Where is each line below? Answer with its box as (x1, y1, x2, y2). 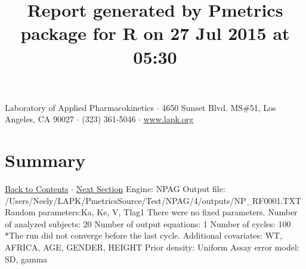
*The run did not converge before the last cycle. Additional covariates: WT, (5, 229, 283, 242)
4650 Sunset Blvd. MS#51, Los (162, 101, 276, 113)
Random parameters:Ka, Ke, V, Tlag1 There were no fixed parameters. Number (5, 206, 298, 218)
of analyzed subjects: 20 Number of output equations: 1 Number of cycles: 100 (5, 217, 291, 230)
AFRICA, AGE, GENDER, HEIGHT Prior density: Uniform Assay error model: (5, 241, 299, 253)
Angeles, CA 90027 (5, 113, 74, 125)
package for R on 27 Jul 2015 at (20, 21, 290, 45)
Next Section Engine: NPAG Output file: (76, 183, 225, 195)
